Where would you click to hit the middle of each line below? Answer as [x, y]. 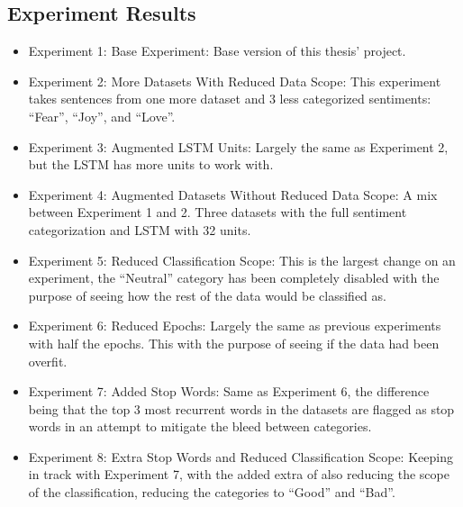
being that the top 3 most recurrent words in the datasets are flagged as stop [241, 408]
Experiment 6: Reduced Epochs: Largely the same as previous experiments [235, 326]
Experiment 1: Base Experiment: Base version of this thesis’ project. [217, 51]
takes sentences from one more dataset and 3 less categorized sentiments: [230, 99]
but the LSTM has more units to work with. [151, 164]
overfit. [48, 361]
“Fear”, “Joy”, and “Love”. [102, 116]
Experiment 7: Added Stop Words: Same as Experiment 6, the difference [229, 391]
